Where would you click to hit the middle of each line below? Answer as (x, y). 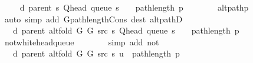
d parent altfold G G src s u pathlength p (96, 53)
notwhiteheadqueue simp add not (82, 42)
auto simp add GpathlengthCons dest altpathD (93, 19)
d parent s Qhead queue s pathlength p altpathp (134, 7)
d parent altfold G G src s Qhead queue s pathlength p (126, 30)
